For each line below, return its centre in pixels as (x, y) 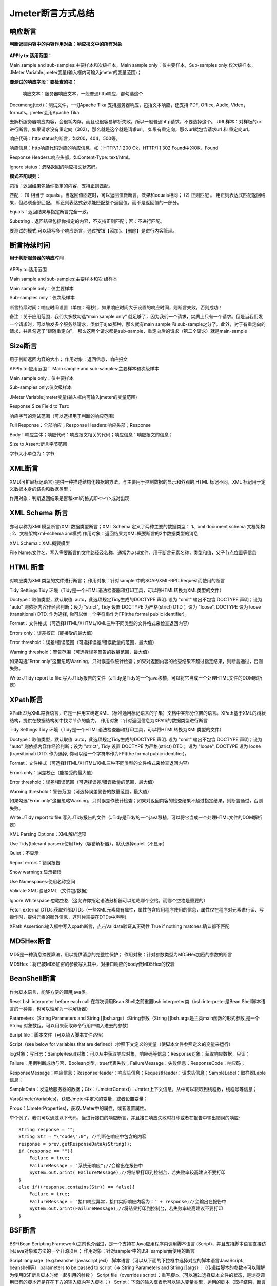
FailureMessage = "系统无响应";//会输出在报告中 (86, 1165)
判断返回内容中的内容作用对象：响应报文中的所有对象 (66, 44)
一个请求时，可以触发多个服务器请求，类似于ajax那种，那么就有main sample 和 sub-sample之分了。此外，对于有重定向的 (138, 324)
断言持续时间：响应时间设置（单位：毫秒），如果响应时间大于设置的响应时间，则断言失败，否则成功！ (116, 307)
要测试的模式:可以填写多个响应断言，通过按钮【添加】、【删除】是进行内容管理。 (93, 230)
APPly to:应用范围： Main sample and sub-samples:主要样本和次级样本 (84, 368)
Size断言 (23, 345)
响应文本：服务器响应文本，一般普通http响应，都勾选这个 (83, 94)
